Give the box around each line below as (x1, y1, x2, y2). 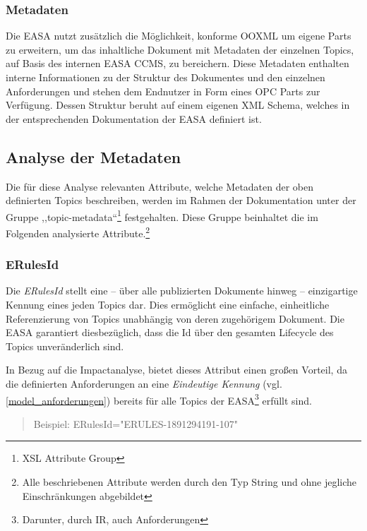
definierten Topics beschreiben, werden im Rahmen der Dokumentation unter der (6, 193, 356, 208)
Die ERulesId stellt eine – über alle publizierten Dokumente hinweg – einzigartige (6, 283, 358, 298)
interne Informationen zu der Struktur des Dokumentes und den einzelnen (6, 70, 325, 84)
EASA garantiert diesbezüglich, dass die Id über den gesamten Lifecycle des (6, 325, 334, 340)
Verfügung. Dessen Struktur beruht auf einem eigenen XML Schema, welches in (6, 97, 350, 112)
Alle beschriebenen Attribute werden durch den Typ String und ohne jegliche (22, 475, 356, 489)
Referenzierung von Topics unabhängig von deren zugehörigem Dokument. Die (6, 311, 344, 326)
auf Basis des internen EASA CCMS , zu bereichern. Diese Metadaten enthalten (6, 56, 349, 71)
